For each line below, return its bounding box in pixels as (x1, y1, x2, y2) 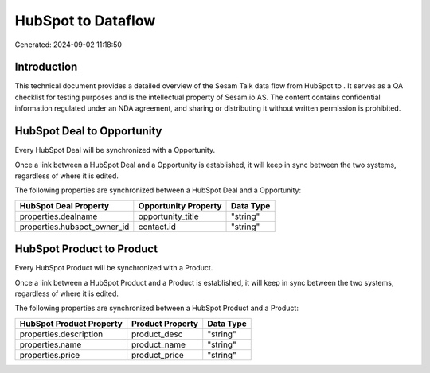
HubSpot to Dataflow (14, 12, 156, 29)
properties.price (19, 349, 80, 360)
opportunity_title (138, 211, 199, 222)
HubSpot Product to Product (14, 243, 158, 256)
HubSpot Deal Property (19, 200, 110, 211)
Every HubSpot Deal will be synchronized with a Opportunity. (14, 146, 215, 155)
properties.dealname (19, 211, 98, 222)
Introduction (14, 60, 78, 74)
